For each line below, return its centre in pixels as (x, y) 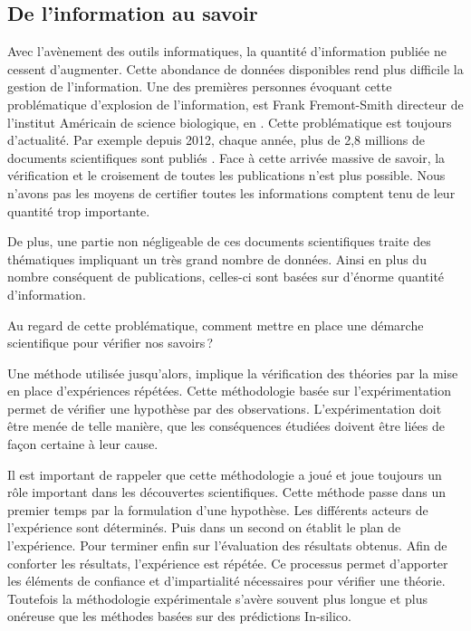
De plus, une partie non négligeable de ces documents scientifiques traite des (219, 241)
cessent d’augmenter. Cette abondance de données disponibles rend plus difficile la (235, 68)
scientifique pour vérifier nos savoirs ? (111, 343)
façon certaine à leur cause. (83, 444)
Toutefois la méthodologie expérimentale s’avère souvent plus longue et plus (218, 598)
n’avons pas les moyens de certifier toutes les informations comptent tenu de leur (231, 192)
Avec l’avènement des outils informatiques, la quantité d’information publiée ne (227, 51)
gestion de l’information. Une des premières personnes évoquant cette (200, 86)
